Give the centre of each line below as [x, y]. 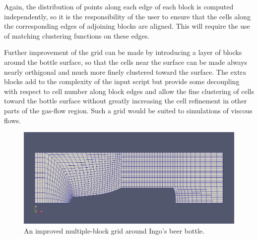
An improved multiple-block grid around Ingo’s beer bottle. [114, 230]
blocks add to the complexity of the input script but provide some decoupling [122, 81]
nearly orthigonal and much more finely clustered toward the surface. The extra [125, 72]
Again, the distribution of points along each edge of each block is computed [119, 6]
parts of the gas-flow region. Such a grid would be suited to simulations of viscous [128, 110]
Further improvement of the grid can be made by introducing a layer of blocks [123, 52]
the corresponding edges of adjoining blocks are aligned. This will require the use [127, 26]
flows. [12, 120]
